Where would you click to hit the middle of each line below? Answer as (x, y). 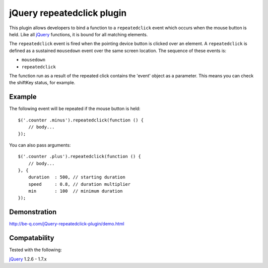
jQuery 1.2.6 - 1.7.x (28, 259)
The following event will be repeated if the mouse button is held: (75, 108)
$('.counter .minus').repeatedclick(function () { (81, 120)
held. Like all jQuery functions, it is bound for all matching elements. (79, 34)
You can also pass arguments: (40, 145)
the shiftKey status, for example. (42, 83)
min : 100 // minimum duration (75, 191)
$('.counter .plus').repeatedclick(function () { (80, 157)
